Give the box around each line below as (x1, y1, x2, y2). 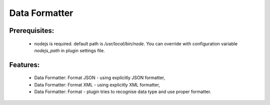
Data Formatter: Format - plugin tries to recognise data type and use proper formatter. (34, 89, 211, 95)
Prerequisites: (9, 26, 54, 35)
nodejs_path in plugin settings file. (34, 47, 105, 53)
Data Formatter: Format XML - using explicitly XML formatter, (34, 82, 160, 88)
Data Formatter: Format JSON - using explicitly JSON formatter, (34, 75, 165, 81)
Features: (9, 60, 40, 69)
